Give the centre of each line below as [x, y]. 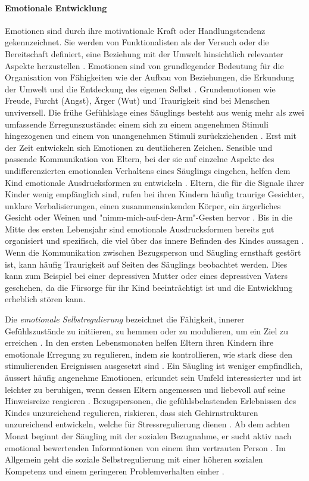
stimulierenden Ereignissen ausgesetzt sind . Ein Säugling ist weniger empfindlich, [154, 366]
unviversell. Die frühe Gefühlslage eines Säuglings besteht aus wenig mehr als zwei [154, 112]
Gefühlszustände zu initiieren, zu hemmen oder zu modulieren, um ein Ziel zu [146, 331]
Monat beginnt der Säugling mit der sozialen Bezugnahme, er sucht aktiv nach [148, 435]
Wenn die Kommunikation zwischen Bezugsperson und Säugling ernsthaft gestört [153, 252]
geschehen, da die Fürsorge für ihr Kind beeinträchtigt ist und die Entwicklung [149, 287]
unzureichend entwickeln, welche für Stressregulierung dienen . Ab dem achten [147, 424]
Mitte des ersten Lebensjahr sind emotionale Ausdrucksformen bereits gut [140, 229]
